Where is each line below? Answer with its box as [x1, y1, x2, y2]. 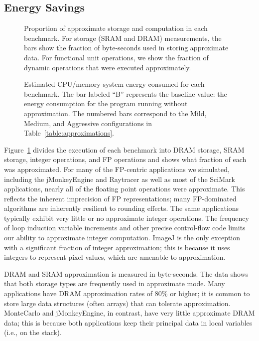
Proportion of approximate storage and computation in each [24, 23, 208, 33]
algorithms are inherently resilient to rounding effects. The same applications [4, 203, 239, 213]
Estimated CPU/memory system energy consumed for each [24, 79, 205, 89]
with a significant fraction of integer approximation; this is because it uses [4, 242, 230, 252]
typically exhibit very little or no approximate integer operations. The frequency [4, 212, 249, 223]
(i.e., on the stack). [4, 327, 62, 338]
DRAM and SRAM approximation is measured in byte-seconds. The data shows [4, 268, 249, 279]
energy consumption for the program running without [24, 98, 188, 109]
